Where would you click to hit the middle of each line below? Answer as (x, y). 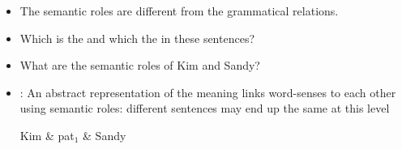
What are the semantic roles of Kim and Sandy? (140, 65)
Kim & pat (47, 135)
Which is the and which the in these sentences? (137, 38)
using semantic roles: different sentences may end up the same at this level (205, 108)
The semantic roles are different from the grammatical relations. (179, 11)
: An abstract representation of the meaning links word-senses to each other (208, 92)
